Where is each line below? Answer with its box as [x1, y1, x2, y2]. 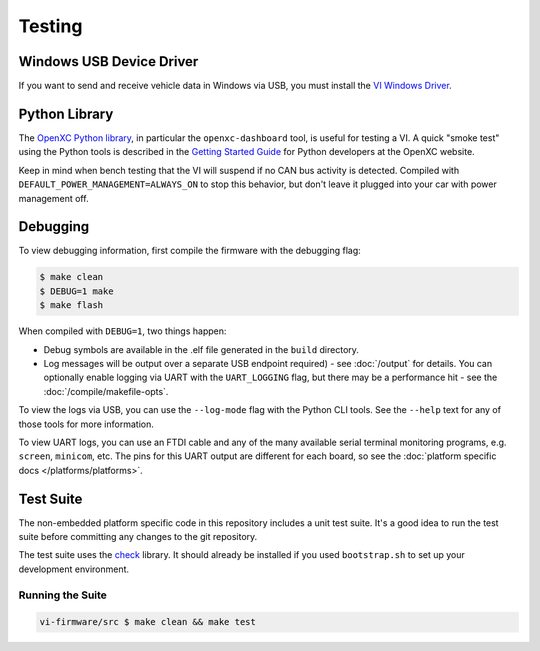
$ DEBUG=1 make [39, 285, 114, 297]
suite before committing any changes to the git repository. [18, 531, 258, 542]
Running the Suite [18, 588, 107, 602]
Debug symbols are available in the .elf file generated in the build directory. [43, 343, 360, 355]
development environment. [18, 563, 130, 575]
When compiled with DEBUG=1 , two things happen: [18, 325, 227, 337]
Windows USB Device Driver [18, 53, 199, 70]
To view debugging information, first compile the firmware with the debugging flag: [18, 245, 362, 257]
